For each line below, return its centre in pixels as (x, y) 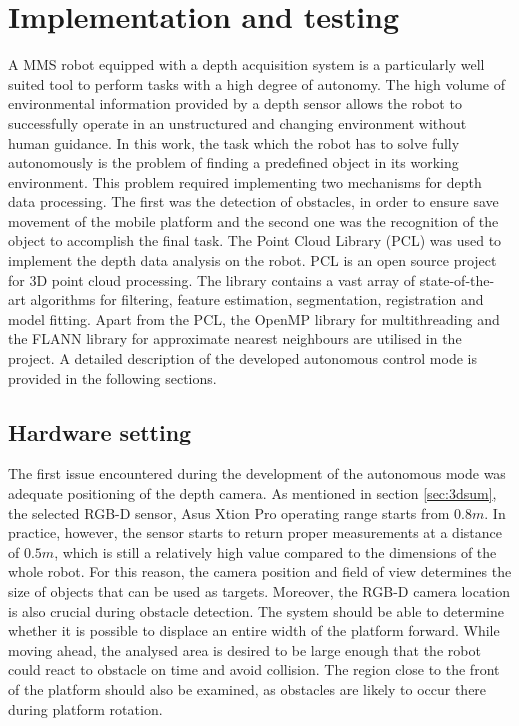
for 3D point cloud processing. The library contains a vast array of (212, 279)
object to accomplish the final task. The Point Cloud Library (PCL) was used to (255, 240)
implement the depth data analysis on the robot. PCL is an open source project (252, 260)
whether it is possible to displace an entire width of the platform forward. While (254, 630)
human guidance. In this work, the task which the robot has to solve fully (234, 142)
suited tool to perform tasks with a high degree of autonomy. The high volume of (256, 83)
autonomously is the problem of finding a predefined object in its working (233, 162)
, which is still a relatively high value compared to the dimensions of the (275, 551)
